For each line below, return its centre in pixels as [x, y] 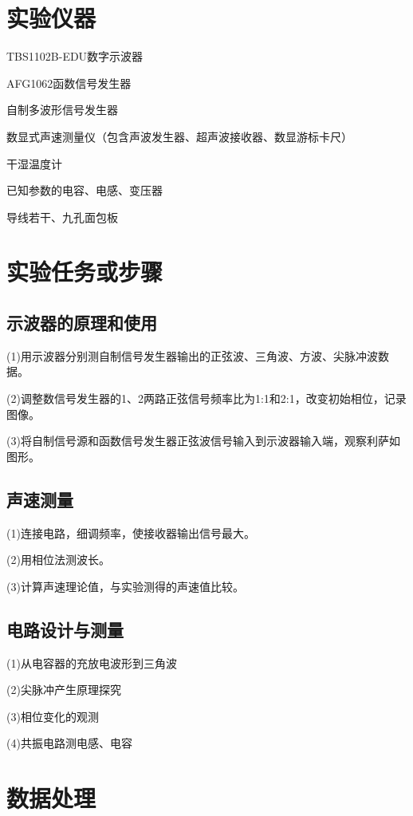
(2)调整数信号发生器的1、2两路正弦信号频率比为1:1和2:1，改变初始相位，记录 [206, 398]
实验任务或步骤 [85, 272]
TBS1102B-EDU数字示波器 [75, 56]
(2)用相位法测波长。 [58, 560]
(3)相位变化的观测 [53, 716]
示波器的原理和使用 [82, 323]
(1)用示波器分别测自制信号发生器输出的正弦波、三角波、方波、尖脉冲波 [192, 355]
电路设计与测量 [65, 629]
